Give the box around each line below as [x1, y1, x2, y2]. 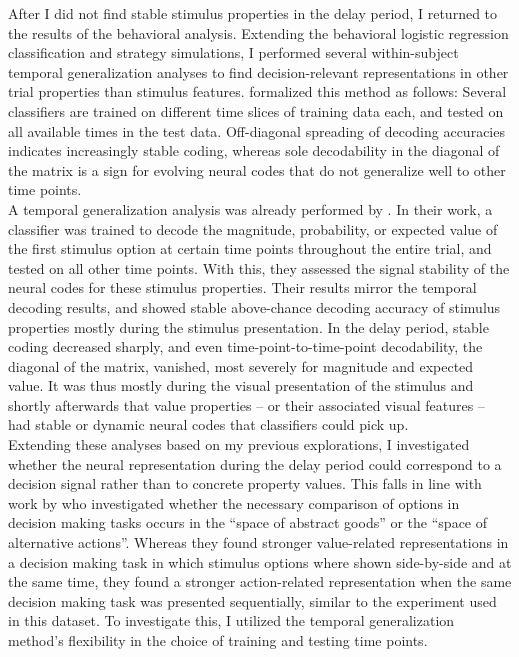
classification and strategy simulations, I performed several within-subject [8, 42, 459, 63]
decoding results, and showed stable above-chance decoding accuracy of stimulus [8, 296, 501, 317]
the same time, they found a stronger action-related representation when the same [8, 571, 512, 592]
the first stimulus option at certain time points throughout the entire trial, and [8, 238, 492, 259]
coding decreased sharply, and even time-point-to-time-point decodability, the [8, 336, 483, 357]
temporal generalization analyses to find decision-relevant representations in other [8, 61, 509, 82]
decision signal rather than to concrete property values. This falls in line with [8, 473, 482, 494]
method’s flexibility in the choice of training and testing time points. [8, 630, 428, 650]
